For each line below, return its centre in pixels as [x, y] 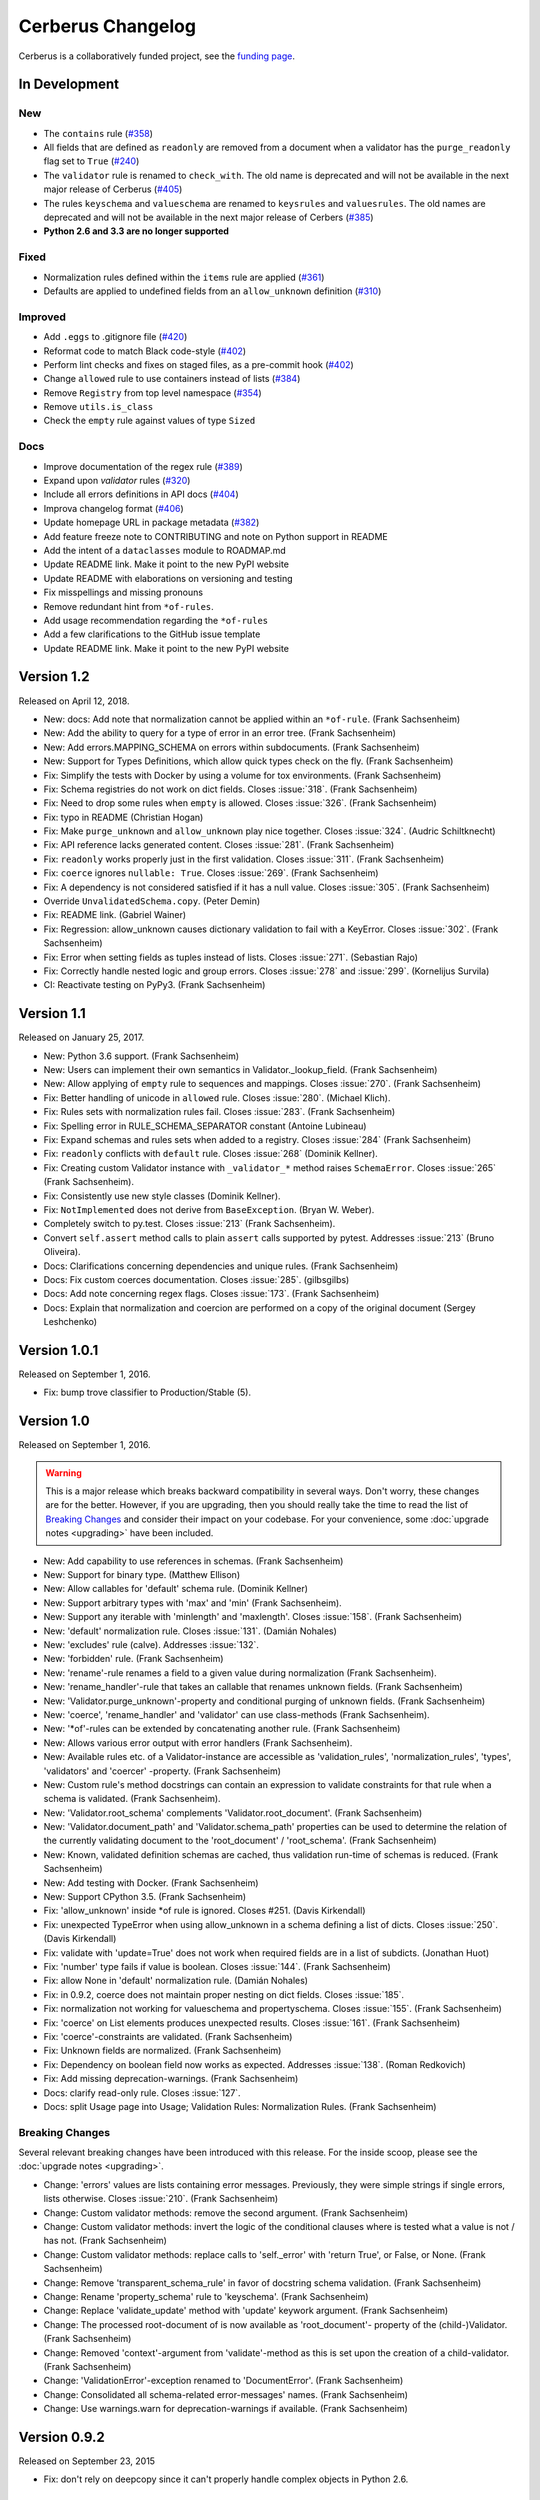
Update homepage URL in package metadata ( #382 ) [151, 522]
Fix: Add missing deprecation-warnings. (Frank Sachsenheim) [171, 2079]
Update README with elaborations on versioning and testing [168, 578]
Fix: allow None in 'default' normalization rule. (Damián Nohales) [176, 1981]
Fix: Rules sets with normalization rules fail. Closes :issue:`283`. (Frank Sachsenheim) [219, 1112]
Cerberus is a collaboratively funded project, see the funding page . [156, 56]
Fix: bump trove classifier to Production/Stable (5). [147, 1392]
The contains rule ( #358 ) [98, 133]
